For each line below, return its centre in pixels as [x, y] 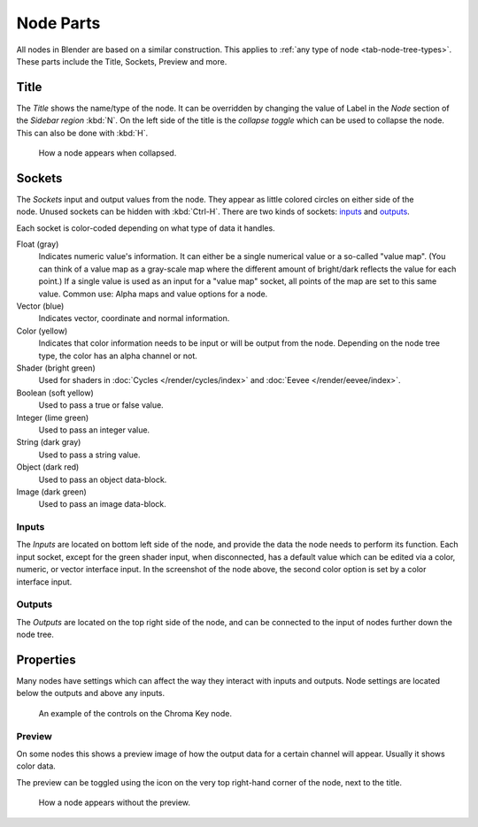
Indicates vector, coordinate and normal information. [134, 318]
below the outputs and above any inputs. [91, 693]
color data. [36, 766]
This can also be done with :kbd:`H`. [82, 133]
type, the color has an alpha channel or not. [118, 356]
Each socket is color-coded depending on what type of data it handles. [146, 228]
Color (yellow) [42, 331]
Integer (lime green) [53, 417]
